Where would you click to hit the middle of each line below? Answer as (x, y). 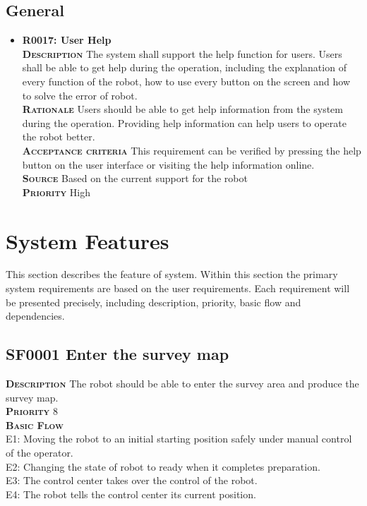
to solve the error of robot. (80, 95)
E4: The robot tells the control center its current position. (131, 494)
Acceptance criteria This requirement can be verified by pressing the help (192, 150)
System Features (88, 240)
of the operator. (40, 452)
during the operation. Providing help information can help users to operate (184, 122)
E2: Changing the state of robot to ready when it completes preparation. (163, 466)
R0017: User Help (67, 40)
